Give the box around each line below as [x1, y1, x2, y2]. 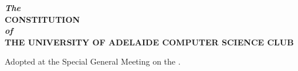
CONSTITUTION [5, 13, 80, 25]
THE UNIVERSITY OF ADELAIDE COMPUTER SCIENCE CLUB [5, 35, 294, 48]
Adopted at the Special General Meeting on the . [5, 55, 181, 68]
